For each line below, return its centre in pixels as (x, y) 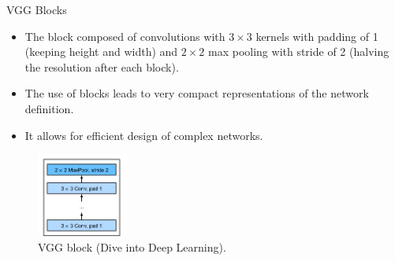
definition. (49, 108)
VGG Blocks (37, 9)
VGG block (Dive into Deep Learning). (132, 247)
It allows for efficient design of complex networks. (144, 135)
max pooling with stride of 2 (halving (299, 51)
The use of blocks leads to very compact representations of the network (197, 93)
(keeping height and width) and (101, 51)
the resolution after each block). (102, 66)
